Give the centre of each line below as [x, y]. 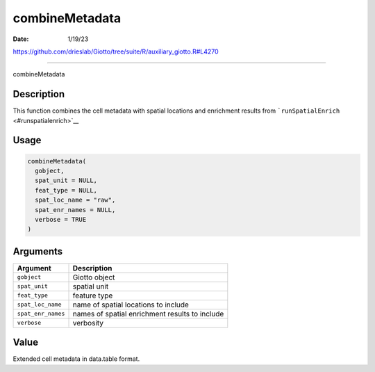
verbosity [88, 323]
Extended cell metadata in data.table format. [76, 359]
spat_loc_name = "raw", [75, 200]
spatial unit [91, 286]
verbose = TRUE [61, 219]
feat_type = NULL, [66, 190]
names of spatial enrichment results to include [148, 314]
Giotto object [94, 277]
